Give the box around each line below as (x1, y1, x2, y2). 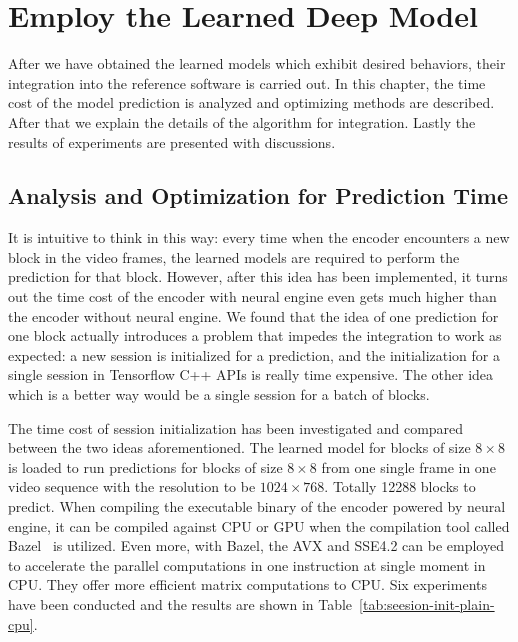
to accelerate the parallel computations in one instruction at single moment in (8, 554, 486, 575)
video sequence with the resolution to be (8, 476, 256, 497)
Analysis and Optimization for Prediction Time (8, 180, 508, 211)
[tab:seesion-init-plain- (359, 593, 495, 614)
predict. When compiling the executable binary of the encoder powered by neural (8, 496, 506, 517)
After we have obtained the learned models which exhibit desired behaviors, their (8, 53, 506, 74)
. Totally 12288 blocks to (324, 476, 476, 497)
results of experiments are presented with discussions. (8, 131, 336, 152)
